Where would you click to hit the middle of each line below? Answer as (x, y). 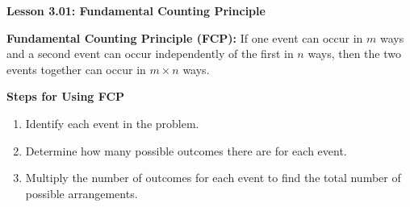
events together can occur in (76, 69)
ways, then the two (354, 54)
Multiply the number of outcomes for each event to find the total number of (213, 178)
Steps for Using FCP (66, 96)
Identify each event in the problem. (112, 123)
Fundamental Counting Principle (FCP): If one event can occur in (185, 37)
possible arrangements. (82, 193)
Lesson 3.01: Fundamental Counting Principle (136, 10)
